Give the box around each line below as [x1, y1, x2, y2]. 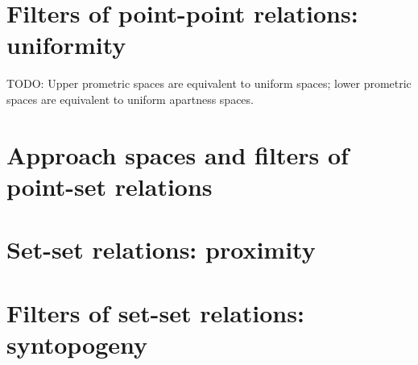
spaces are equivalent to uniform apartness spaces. [6, 90, 254, 107]
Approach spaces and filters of [6, 138, 349, 171]
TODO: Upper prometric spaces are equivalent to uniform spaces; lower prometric [6, 75, 412, 92]
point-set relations [6, 169, 213, 202]
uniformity [6, 28, 126, 61]
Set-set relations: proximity [6, 233, 316, 266]
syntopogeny [6, 327, 148, 360]
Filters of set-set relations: [6, 296, 304, 329]
